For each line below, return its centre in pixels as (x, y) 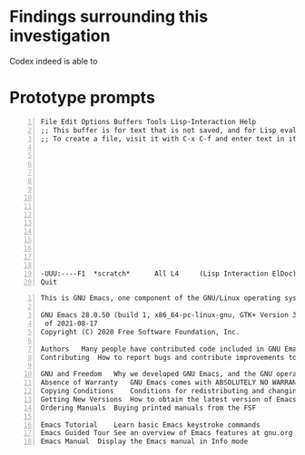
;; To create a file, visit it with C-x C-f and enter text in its (171, 139)
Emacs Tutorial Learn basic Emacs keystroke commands (150, 425)
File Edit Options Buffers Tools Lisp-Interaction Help (148, 121)
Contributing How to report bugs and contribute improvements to (169, 357)
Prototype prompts (83, 98)
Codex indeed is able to (54, 61)
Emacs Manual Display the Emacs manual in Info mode (144, 441)
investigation (60, 36)
